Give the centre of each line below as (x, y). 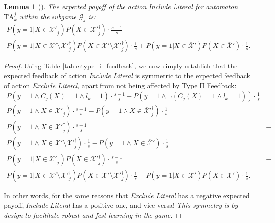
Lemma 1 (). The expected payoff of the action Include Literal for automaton (121, 6)
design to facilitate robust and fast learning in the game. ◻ (93, 214)
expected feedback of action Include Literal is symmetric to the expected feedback (127, 76)
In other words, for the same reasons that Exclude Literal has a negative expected (127, 195)
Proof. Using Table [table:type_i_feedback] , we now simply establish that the (121, 66)
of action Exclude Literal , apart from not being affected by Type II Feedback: (120, 85)
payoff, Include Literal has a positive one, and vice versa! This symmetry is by (121, 205)
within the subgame (48, 16)
